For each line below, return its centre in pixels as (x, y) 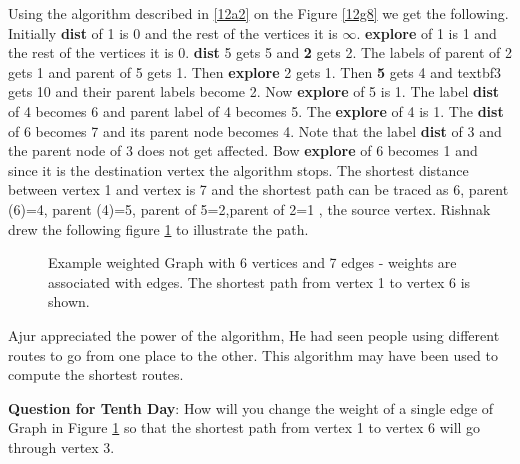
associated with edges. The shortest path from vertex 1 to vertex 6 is (259, 281)
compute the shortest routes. (96, 374)
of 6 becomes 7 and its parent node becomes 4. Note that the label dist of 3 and (255, 130)
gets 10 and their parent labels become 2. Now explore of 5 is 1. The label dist (254, 91)
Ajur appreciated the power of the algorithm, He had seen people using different (254, 334)
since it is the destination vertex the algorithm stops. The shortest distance (238, 169)
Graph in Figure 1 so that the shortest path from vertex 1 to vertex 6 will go (244, 427)
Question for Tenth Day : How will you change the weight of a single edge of (251, 407)
